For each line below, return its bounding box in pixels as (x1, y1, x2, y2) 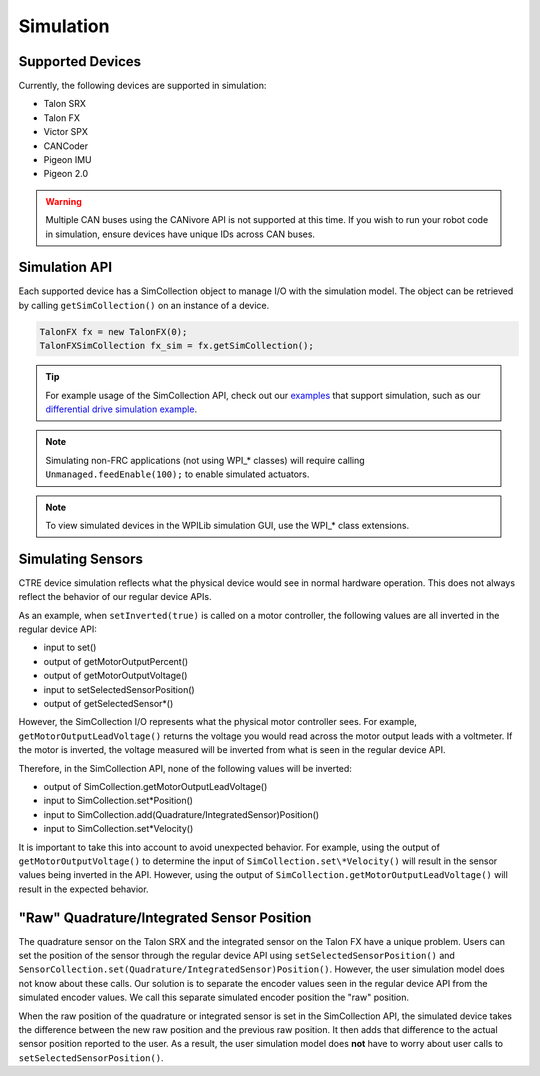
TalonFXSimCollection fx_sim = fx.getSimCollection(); (39, 340, 314, 352)
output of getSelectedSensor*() (43, 698, 174, 709)
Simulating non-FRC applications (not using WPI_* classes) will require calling (45, 454, 365, 466)
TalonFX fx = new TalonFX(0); (39, 326, 188, 337)
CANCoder (43, 140, 89, 152)
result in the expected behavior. (18, 883, 149, 895)
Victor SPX (43, 126, 89, 138)
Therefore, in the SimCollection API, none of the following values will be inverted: (18, 762, 352, 774)
